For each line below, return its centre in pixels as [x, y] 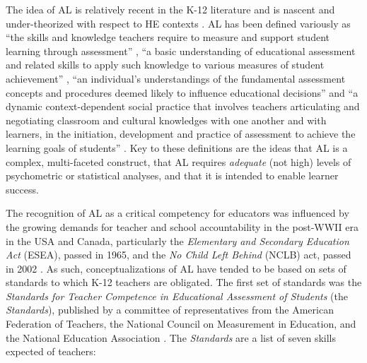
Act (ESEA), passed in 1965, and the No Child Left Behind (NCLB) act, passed [179, 255]
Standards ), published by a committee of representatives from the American [170, 310]
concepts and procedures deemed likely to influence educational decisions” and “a [182, 92]
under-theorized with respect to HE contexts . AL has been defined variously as [178, 23]
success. [22, 189]
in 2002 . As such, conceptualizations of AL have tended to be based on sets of [176, 268]
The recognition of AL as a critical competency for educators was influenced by [177, 213]
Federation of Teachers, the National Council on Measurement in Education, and [181, 324]
